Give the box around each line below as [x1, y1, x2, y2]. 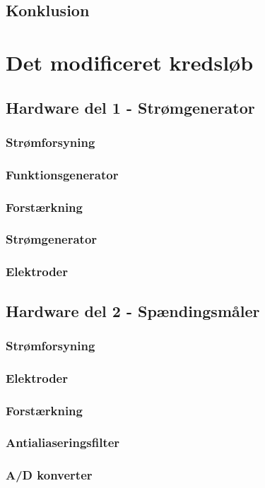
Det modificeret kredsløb [6, 47, 254, 76]
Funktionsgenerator [6, 165, 119, 183]
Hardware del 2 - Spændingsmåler [6, 299, 260, 321]
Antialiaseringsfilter [6, 434, 120, 451]
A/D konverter [6, 466, 93, 484]
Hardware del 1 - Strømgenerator [6, 96, 255, 118]
